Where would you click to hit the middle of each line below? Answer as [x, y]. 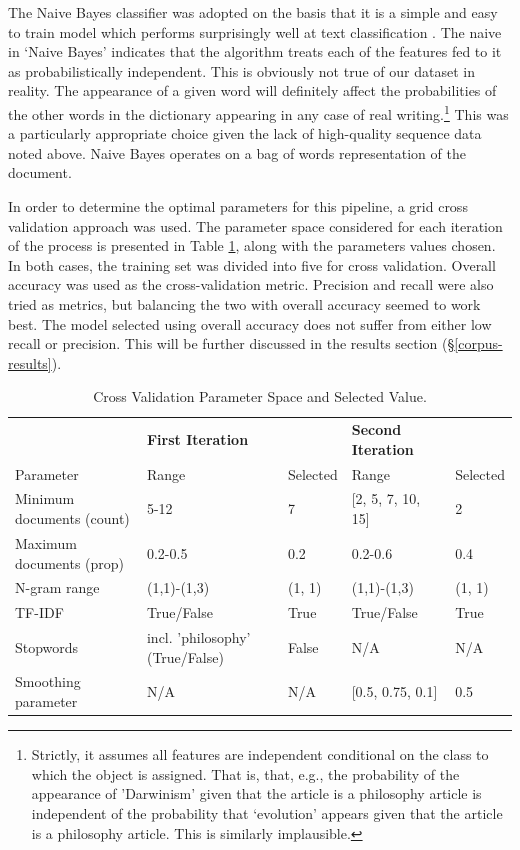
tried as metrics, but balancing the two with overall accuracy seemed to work [244, 303]
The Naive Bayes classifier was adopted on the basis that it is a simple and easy [253, 12]
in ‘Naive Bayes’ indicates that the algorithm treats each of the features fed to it [255, 51]
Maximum [46, 542]
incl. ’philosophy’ [198, 637]
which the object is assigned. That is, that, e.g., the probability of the [245, 773]
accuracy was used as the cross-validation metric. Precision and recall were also [251, 284]
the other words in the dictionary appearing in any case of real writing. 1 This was [258, 112]
